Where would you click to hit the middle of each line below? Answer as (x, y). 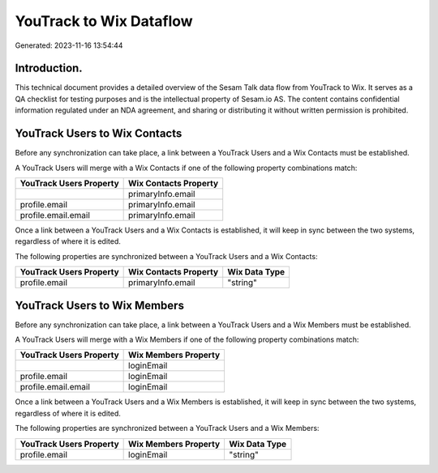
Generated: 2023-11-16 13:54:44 (69, 45)
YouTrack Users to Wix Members (99, 305)
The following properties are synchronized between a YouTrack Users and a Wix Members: (167, 428)
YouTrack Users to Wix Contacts (99, 134)
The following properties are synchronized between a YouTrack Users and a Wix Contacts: (166, 256)
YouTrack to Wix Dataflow (104, 21)
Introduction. (49, 68)
